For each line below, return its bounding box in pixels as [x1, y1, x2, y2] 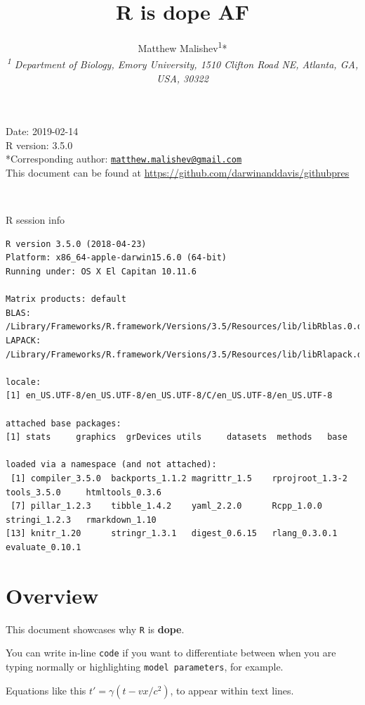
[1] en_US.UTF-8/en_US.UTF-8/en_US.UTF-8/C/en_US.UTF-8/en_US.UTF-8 [6, 390, 333, 401]
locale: [6, 376, 41, 387]
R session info [6, 212, 65, 227]
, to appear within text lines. [170, 682, 294, 697]
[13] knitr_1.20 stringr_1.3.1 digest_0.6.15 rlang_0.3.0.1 [6, 528, 338, 539]
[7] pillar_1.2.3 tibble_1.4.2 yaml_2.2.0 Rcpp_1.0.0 [11, 501, 323, 512]
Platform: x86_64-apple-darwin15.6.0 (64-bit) [6, 253, 227, 263]
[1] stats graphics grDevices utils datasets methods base [6, 432, 347, 443]
